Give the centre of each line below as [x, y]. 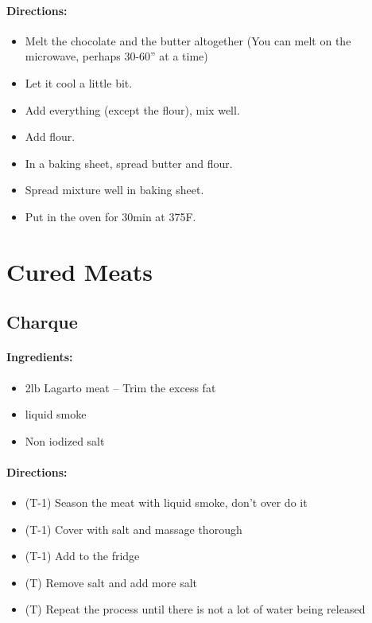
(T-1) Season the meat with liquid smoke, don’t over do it [166, 502]
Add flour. [50, 136]
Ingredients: [40, 357]
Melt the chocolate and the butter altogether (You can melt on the [188, 40]
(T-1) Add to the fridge [82, 556]
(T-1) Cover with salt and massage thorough [134, 529]
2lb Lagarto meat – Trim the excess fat [120, 387]
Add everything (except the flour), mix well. [132, 109]
